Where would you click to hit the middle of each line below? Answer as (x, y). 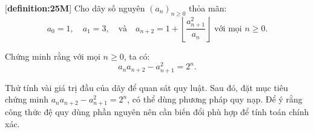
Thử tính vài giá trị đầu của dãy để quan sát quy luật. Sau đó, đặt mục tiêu (146, 87)
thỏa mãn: (208, 8)
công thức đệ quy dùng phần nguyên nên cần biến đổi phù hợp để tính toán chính (157, 112)
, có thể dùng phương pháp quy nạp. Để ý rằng (215, 99)
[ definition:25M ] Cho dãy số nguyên (75, 8)
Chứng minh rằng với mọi (53, 56)
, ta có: (137, 56)
